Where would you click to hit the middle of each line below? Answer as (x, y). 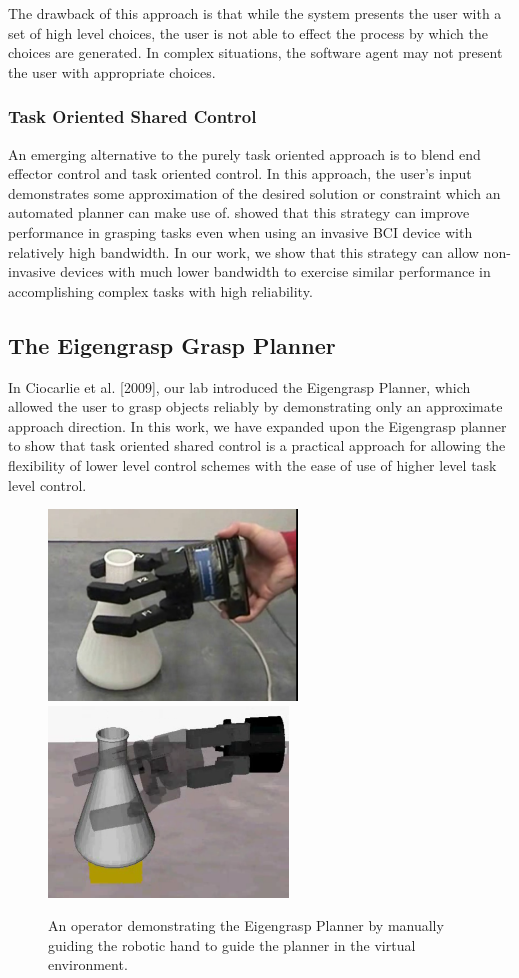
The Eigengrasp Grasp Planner (172, 344)
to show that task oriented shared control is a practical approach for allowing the (257, 445)
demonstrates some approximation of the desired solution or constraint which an (254, 192)
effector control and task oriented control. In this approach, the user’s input (240, 173)
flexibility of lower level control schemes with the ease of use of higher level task (252, 464)
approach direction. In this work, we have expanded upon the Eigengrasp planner (257, 425)
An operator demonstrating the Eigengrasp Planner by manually (246, 925)
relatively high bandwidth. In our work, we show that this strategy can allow (243, 251)
